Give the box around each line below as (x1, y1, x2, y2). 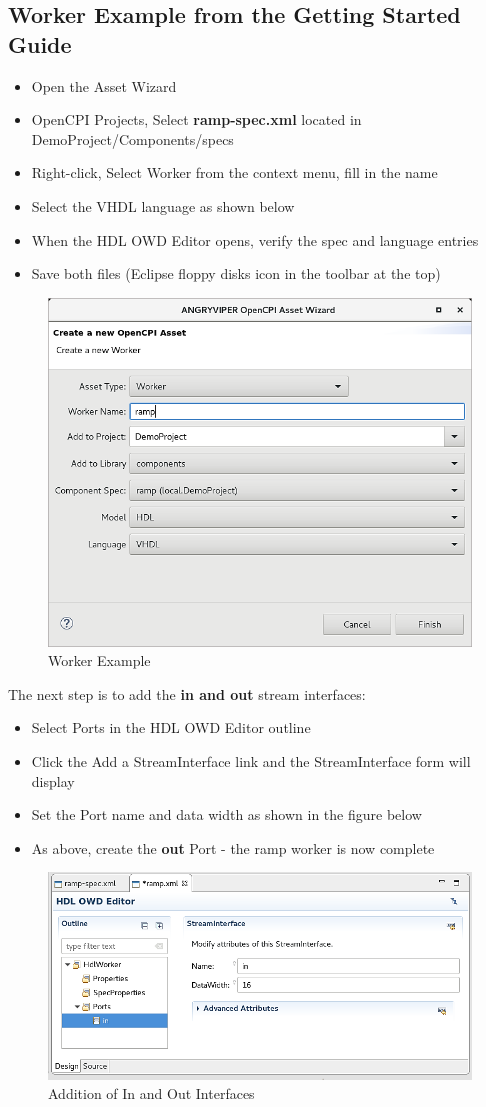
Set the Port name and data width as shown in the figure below (31, 804, 422, 825)
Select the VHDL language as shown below (31, 195, 295, 216)
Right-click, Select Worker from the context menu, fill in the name (31, 162, 438, 183)
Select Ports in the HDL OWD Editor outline (31, 717, 311, 738)
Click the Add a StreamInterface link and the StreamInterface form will (31, 750, 471, 771)
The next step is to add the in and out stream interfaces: (8, 683, 366, 704)
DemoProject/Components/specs (31, 128, 234, 149)
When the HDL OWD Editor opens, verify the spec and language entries (31, 229, 479, 250)
